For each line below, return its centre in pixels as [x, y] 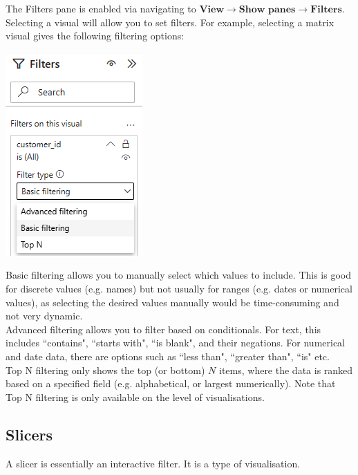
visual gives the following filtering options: [95, 36]
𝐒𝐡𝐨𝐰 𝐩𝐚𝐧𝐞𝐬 [267, 10]
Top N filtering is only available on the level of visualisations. [135, 397]
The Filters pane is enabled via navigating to [101, 8]
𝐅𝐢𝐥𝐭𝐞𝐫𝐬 [326, 10]
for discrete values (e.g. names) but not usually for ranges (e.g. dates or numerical [179, 288]
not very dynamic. [44, 316]
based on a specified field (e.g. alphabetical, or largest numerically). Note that [171, 383]
